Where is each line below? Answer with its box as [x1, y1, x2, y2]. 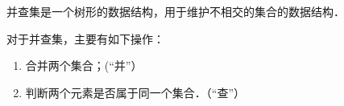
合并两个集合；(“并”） [25, 57, 143, 74]
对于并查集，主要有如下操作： [6, 30, 164, 47]
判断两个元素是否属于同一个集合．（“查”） [25, 84, 246, 100]
